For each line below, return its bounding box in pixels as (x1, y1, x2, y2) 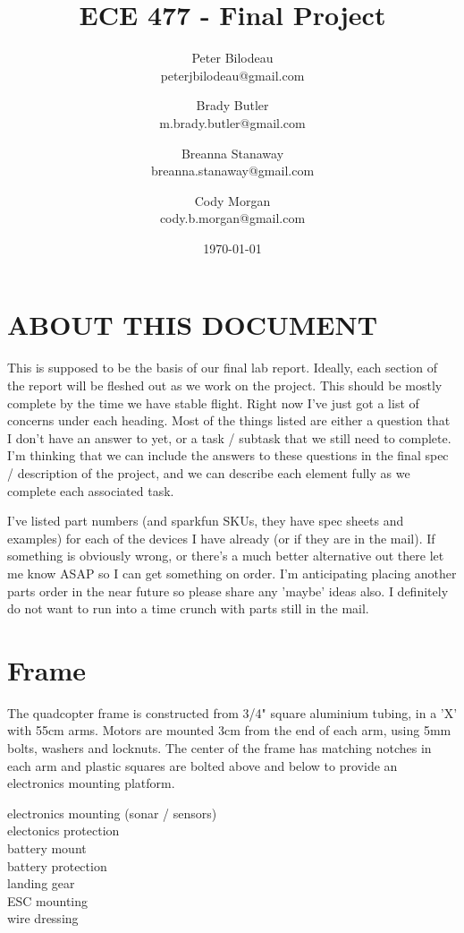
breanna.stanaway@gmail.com (150, 161, 315, 180)
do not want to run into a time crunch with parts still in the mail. (7, 599, 369, 618)
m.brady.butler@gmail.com (159, 113, 306, 132)
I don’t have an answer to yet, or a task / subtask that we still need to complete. (7, 428, 451, 447)
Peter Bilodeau (191, 48, 274, 67)
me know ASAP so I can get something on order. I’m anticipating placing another (7, 563, 457, 582)
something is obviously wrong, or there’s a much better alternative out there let (7, 546, 444, 565)
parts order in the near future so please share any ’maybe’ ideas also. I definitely (7, 581, 449, 600)
